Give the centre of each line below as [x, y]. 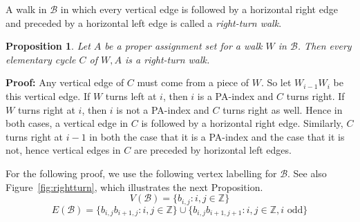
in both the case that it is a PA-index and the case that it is [217, 136]
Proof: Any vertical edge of [65, 82]
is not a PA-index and [163, 109]
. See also [307, 173]
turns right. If [315, 95]
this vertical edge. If [48, 95]
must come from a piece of [193, 82]
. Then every [324, 46]
